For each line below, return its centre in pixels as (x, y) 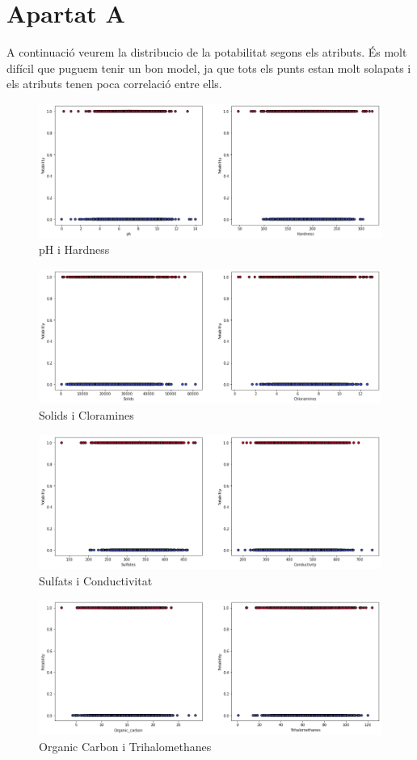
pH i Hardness (74, 249)
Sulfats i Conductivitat (96, 580)
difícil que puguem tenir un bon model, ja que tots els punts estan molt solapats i (209, 68)
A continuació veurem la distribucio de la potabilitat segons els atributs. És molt (207, 52)
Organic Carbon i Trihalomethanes (125, 747)
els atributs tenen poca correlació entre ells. (114, 84)
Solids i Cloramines (86, 414)
